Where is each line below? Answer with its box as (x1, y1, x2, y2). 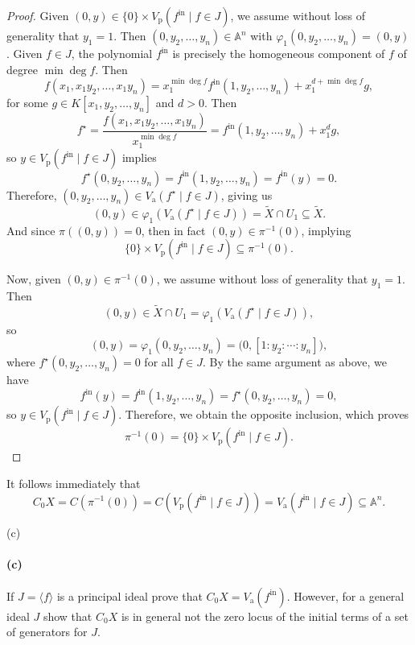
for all (144, 354, 174, 370)
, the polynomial (71, 45, 153, 61)
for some (6, 94, 48, 110)
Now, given (6, 271, 61, 287)
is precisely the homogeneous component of (172, 45, 385, 61)
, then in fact (141, 221, 206, 238)
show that (43, 607, 92, 624)
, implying (301, 221, 351, 238)
